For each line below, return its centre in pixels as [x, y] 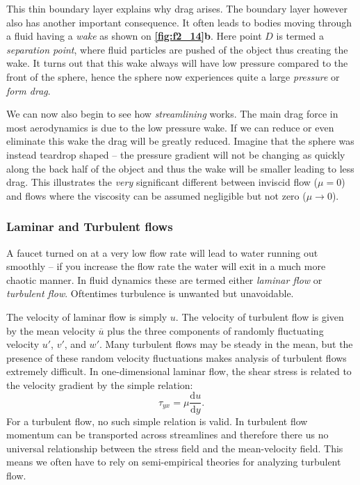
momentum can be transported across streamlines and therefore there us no [167, 435]
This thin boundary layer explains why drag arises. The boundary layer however [177, 8]
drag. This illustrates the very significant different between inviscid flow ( [162, 182]
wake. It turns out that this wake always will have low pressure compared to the [177, 63]
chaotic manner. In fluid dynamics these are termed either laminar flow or [164, 279]
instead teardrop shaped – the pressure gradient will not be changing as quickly [176, 154]
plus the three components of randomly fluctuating [215, 330]
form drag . [28, 90]
